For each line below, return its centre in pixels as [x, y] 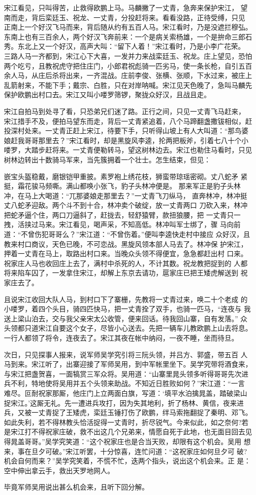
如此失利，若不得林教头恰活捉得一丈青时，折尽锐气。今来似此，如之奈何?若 [126, 422]
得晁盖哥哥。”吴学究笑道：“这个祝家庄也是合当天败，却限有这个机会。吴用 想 [127, 441]
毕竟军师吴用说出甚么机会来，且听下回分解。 [76, 487]
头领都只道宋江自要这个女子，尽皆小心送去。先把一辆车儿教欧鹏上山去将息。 [128, 328]
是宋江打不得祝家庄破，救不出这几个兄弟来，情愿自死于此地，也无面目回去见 [128, 432]
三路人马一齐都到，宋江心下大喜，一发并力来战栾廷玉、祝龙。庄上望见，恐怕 [128, 56]
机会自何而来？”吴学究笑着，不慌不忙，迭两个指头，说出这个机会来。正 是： [128, 461]
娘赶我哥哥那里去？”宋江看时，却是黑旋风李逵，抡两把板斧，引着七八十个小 [126, 140]
